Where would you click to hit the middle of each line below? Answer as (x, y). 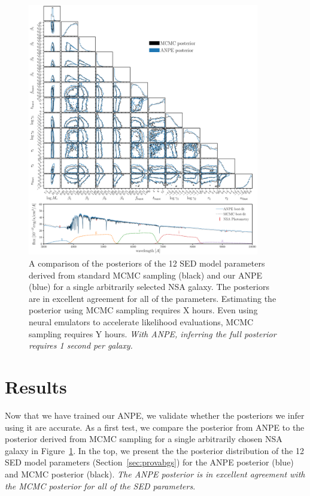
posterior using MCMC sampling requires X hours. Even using (143, 310)
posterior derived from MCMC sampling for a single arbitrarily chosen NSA (144, 439)
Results (36, 386)
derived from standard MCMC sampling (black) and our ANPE (146, 275)
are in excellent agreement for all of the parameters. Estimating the (153, 298)
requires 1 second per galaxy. (81, 345)
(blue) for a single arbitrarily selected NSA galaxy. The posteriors (149, 287)
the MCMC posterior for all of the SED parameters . (100, 486)
